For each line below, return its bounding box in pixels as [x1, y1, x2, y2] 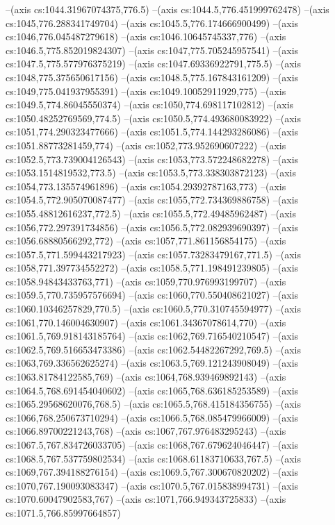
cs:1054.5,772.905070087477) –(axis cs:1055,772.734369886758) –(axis [6, 192, 299, 207]
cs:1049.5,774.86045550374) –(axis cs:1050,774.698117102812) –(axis [6, 97, 294, 112]
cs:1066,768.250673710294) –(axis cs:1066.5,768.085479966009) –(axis [6, 410, 299, 424]
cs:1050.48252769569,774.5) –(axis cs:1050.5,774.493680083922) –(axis [6, 110, 301, 125]
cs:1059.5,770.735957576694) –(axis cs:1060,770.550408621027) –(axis [6, 287, 299, 302]
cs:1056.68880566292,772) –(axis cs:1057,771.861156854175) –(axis [6, 233, 286, 248]
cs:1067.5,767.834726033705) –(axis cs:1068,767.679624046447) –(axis [6, 437, 299, 451]
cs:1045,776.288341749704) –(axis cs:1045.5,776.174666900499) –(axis [6, 15, 299, 30]
